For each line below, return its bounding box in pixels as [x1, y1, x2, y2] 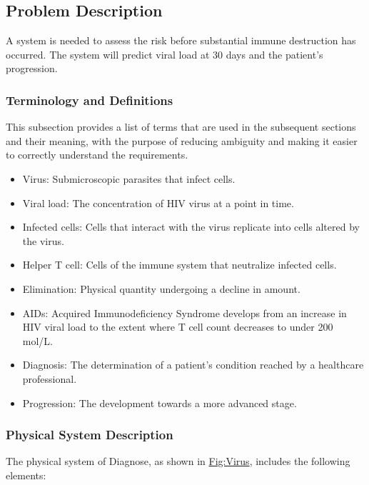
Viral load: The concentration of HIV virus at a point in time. [22, 195, 294, 210]
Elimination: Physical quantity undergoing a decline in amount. [22, 281, 300, 296]
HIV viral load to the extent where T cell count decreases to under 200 [22, 319, 333, 334]
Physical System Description [6, 426, 173, 444]
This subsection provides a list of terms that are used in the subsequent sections [6, 119, 356, 134]
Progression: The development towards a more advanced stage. [22, 395, 297, 410]
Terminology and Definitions [6, 91, 173, 109]
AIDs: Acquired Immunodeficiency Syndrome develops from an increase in [22, 305, 347, 320]
